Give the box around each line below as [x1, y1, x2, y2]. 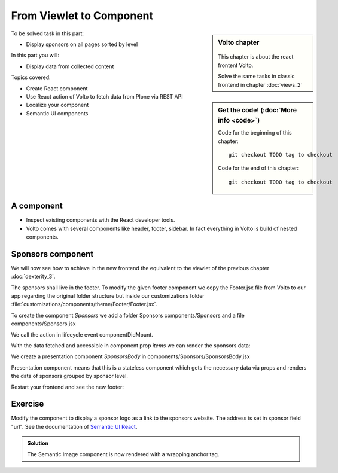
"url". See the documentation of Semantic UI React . [11, 423, 138, 430]
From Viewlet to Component [11, 9, 154, 22]
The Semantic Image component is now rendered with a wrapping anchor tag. [27, 450, 220, 457]
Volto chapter [218, 38, 260, 47]
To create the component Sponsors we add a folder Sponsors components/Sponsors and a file [11, 312, 245, 319]
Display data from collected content [26, 63, 114, 70]
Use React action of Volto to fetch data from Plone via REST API [26, 93, 183, 100]
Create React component [26, 84, 88, 92]
